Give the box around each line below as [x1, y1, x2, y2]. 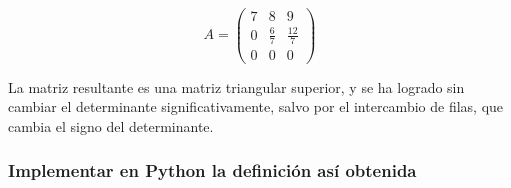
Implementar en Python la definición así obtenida [8, 158, 417, 183]
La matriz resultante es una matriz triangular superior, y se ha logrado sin [8, 76, 465, 97]
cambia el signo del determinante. [8, 115, 214, 136]
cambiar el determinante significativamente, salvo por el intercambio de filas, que [8, 96, 504, 117]
